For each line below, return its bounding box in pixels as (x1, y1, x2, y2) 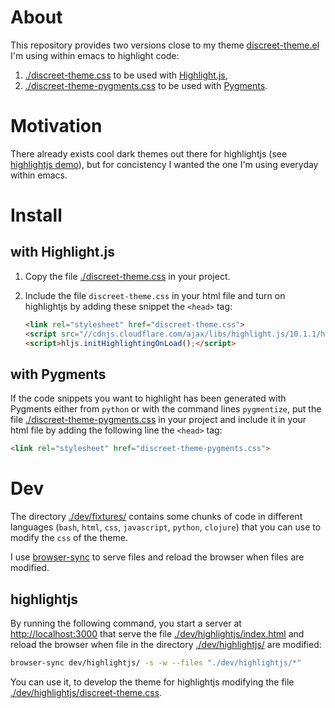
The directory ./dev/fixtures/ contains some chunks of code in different (10, 511, 303, 523)
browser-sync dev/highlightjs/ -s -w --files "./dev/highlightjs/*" (10, 657, 302, 668)
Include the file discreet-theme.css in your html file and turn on (24, 289, 286, 301)
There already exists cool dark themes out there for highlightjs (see (10, 147, 288, 160)
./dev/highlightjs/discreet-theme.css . (10, 686, 163, 698)
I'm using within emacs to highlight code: (10, 49, 180, 61)
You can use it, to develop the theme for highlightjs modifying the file (10, 676, 295, 688)
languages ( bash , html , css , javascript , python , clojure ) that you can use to (10, 521, 322, 533)
